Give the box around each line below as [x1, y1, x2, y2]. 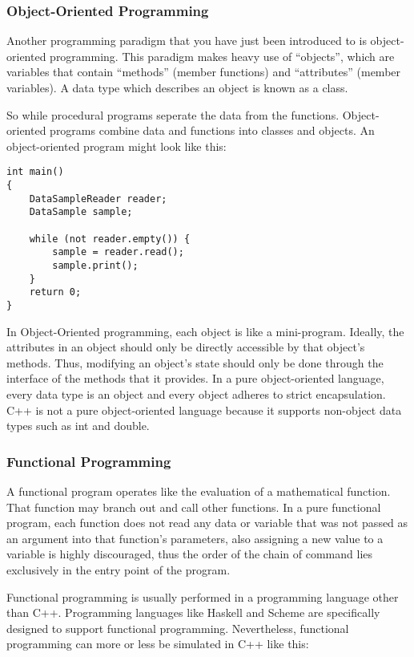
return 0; [29, 286, 82, 298]
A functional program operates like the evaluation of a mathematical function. [6, 482, 391, 499]
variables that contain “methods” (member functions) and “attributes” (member [6, 63, 401, 80]
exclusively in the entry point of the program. [6, 561, 231, 578]
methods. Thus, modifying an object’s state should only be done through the [6, 354, 384, 371]
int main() [6, 166, 64, 178]
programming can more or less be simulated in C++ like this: [6, 635, 309, 652]
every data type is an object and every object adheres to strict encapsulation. [6, 385, 386, 402]
